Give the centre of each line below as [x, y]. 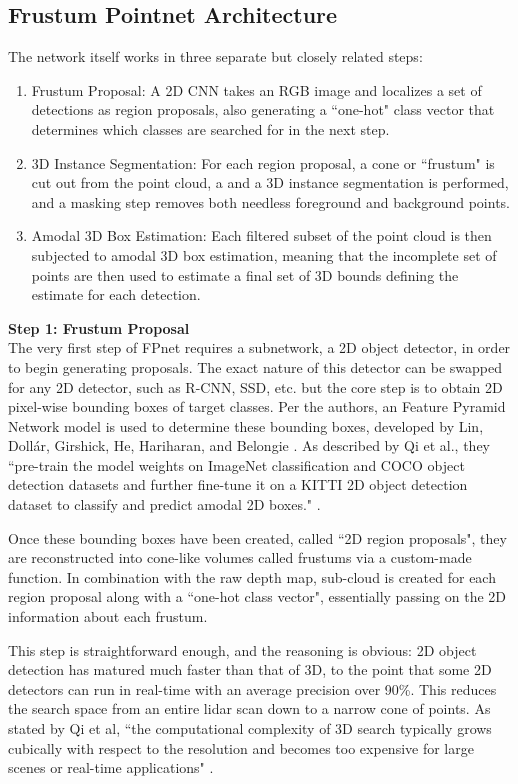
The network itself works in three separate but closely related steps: [215, 56]
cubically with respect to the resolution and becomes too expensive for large [241, 747]
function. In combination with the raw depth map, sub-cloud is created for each [252, 576]
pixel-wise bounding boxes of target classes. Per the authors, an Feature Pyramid [257, 406]
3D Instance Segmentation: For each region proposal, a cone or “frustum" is [263, 162]
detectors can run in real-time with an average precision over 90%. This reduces [252, 688]
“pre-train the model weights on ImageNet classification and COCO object [236, 464]
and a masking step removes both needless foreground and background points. [270, 201]
